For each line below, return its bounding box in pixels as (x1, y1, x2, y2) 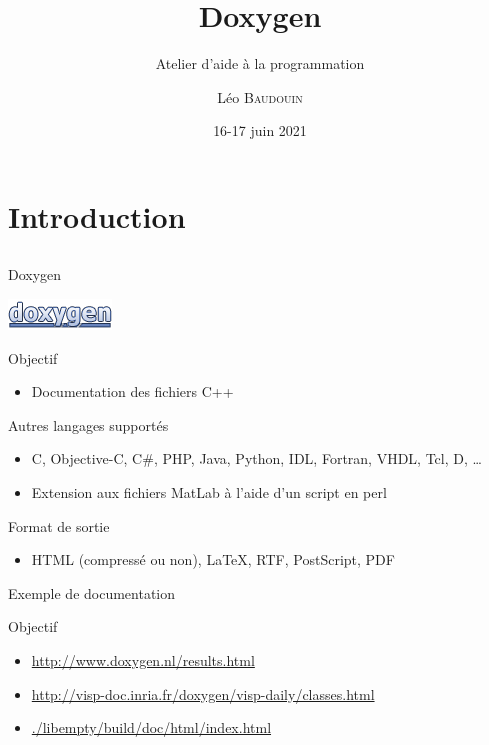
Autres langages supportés (8, 414, 169, 435)
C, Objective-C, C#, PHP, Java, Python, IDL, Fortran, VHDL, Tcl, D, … (31, 448, 482, 469)
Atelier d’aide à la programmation (155, 53, 365, 74)
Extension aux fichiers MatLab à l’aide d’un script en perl (31, 482, 387, 503)
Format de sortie (8, 515, 110, 536)
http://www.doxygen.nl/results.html (31, 650, 255, 671)
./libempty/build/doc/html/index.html (31, 717, 272, 738)
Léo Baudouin (217, 86, 303, 107)
